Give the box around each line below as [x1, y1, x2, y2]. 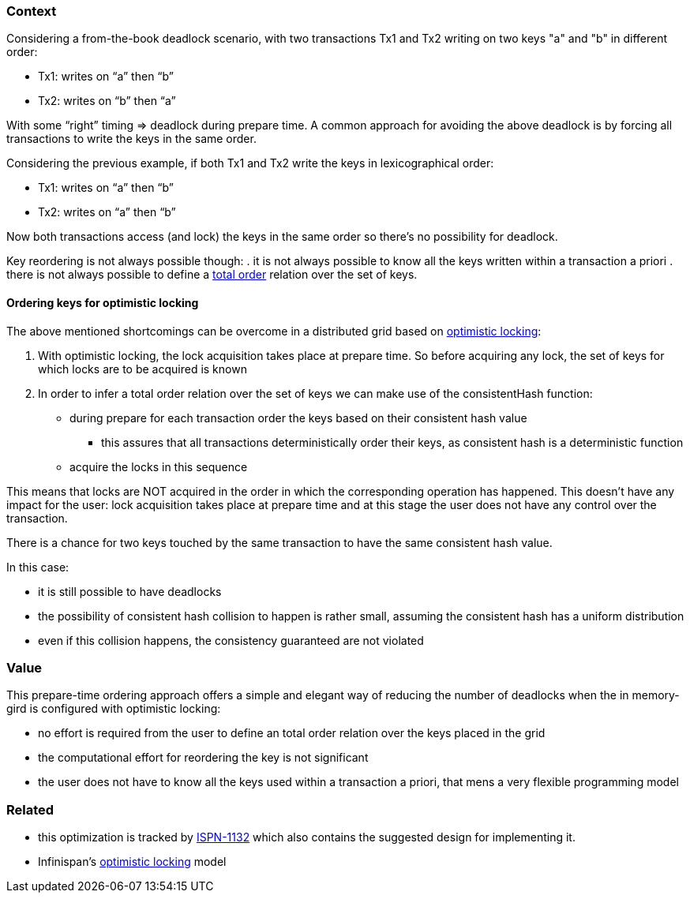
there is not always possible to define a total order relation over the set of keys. [6, 268, 418, 282]
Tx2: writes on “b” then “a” [38, 94, 176, 108]
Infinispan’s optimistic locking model [38, 855, 227, 869]
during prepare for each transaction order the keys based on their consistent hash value [69, 410, 527, 425]
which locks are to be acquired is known [38, 361, 247, 376]
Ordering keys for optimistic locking [6, 295, 199, 309]
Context [6, 3, 57, 19]
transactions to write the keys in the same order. [6, 132, 257, 146]
